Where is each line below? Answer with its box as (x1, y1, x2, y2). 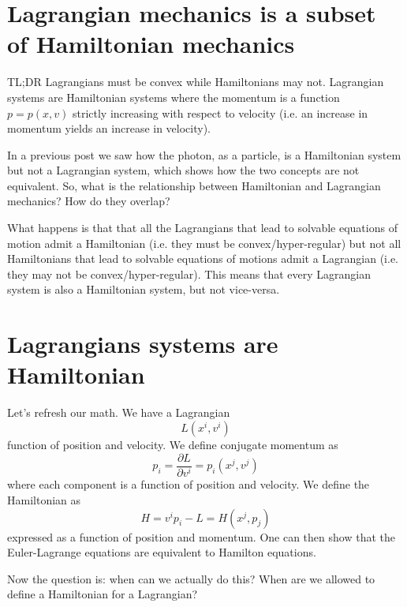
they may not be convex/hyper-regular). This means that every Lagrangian (7, 265, 371, 282)
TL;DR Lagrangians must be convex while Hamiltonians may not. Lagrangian (7, 73, 384, 90)
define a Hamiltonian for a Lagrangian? (7, 586, 198, 602)
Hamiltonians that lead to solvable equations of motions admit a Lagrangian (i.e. (7, 250, 399, 267)
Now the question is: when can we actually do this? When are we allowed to (7, 570, 375, 586)
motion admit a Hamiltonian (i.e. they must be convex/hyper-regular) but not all (7, 234, 401, 251)
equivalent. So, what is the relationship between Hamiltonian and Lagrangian (7, 177, 381, 193)
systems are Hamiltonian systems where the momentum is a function (7, 88, 340, 105)
